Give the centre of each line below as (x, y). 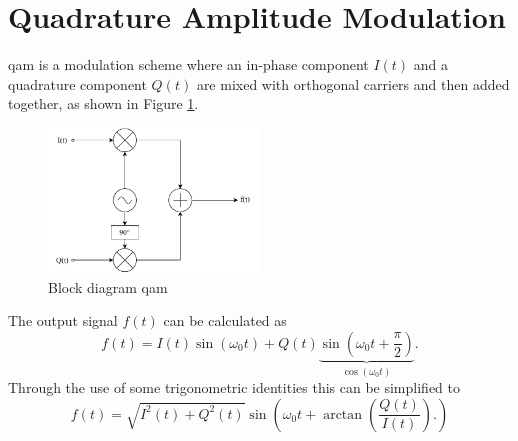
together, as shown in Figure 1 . (103, 103)
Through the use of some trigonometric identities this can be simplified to (234, 387)
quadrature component (77, 83)
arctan (343, 414)
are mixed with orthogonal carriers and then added (353, 83)
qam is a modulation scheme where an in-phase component (188, 64)
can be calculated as (225, 320)
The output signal (63, 320)
